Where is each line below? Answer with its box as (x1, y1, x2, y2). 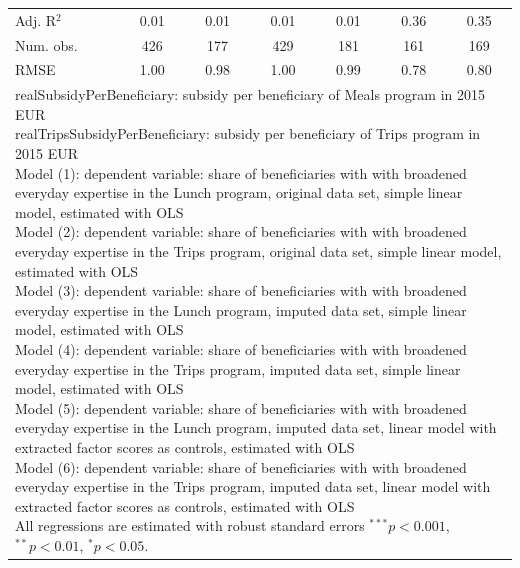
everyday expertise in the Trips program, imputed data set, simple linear (15, 358, 461, 379)
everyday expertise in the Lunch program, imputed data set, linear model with (15, 417, 497, 438)
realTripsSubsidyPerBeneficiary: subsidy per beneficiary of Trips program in (15, 123, 481, 144)
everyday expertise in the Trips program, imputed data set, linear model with (15, 476, 491, 497)
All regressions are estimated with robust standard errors (15, 515, 365, 536)
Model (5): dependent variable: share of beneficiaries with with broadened (15, 397, 467, 418)
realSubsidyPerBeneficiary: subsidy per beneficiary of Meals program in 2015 (15, 84, 486, 105)
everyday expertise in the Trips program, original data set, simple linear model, (15, 241, 502, 262)
